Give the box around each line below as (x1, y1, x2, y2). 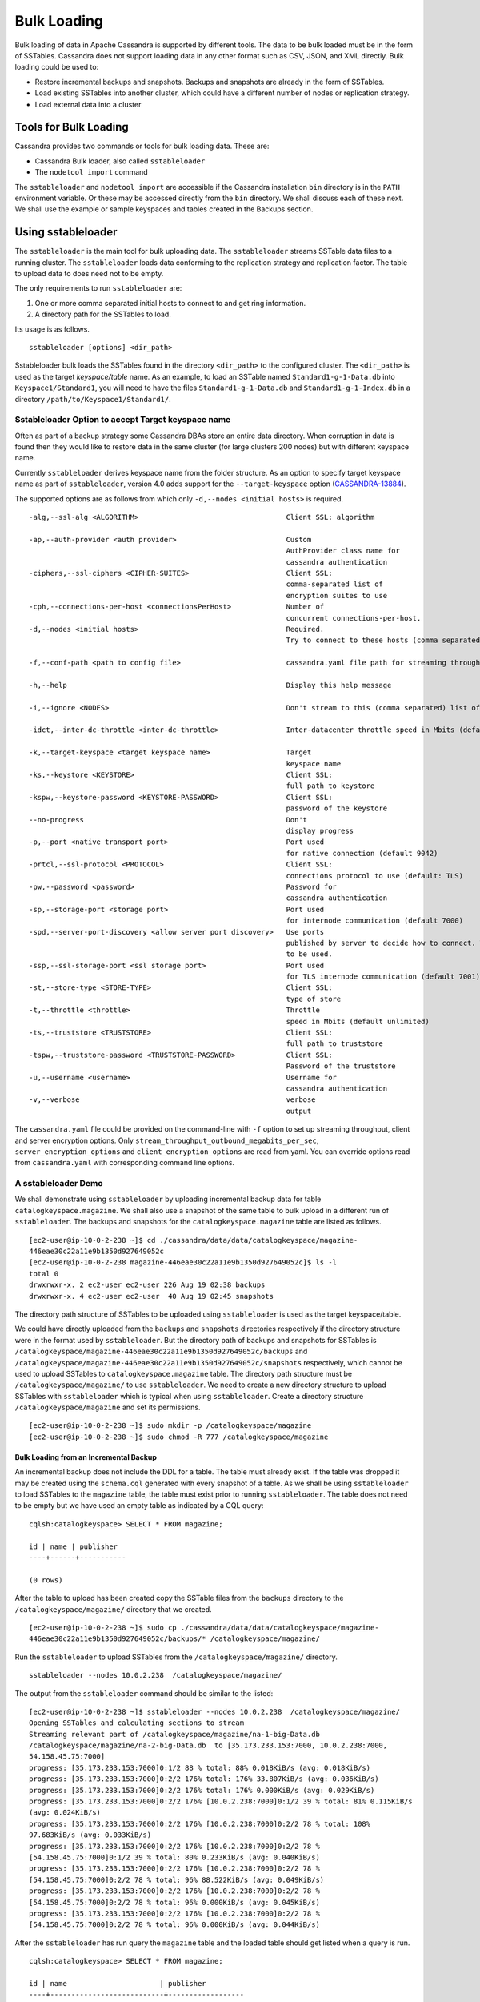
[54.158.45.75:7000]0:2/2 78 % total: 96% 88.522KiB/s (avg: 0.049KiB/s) (29, 1875, 325, 1884)
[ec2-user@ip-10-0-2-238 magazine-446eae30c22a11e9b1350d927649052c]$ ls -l (29, 1258, 338, 1267)
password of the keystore (286, 804, 388, 813)
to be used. (286, 950, 333, 959)
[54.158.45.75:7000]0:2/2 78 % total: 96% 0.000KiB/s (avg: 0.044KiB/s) (29, 1920, 320, 1929)
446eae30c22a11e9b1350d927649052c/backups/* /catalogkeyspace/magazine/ (29, 1634, 320, 1643)
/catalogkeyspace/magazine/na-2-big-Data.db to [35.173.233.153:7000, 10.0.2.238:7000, (29, 1741, 388, 1750)
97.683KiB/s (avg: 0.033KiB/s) (29, 1831, 152, 1839)
